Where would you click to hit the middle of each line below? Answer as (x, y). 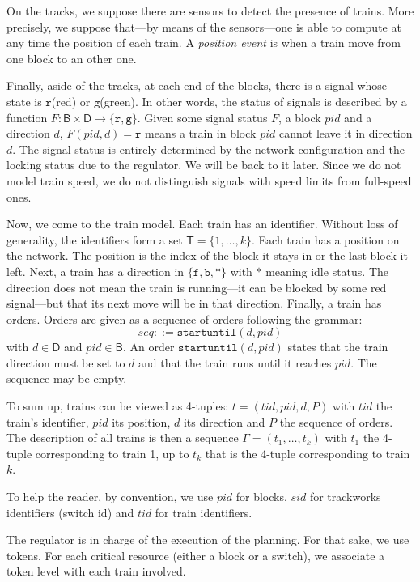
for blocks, (261, 497)
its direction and (224, 421)
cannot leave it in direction (346, 133)
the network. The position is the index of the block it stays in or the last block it (207, 255)
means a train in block (201, 133)
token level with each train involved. (96, 571)
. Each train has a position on (326, 239)
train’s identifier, (48, 421)
